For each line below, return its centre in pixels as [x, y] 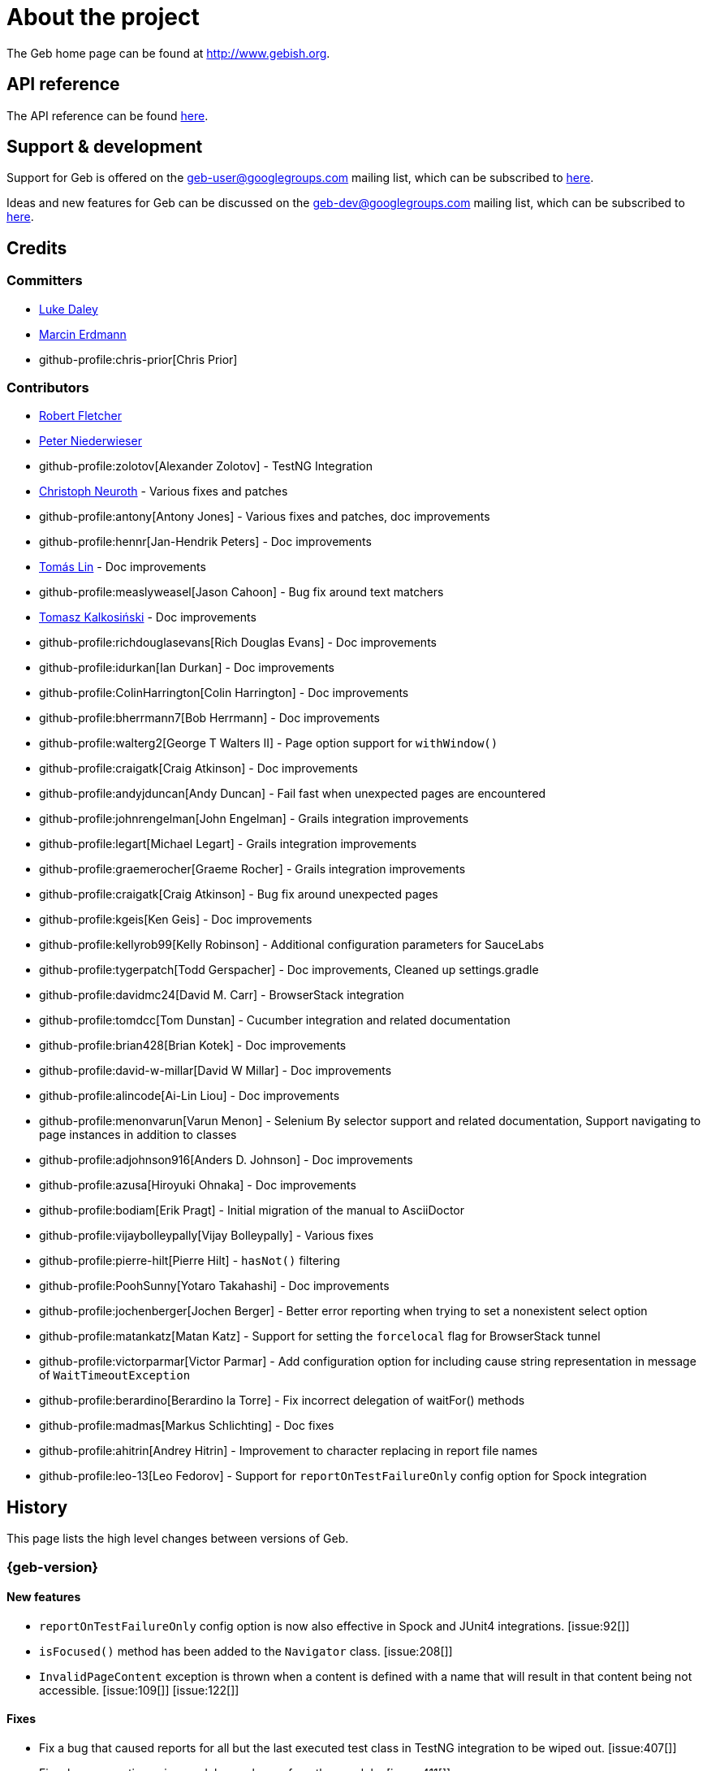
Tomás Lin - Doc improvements [123, 567]
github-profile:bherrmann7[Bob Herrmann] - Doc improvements [209, 718]
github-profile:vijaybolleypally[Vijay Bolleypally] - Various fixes [207, 1236]
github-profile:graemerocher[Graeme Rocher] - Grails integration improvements [252, 869]
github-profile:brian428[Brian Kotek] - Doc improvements [193, 1046]
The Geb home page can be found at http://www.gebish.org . [168, 53]
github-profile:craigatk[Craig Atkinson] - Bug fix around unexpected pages [239, 894]
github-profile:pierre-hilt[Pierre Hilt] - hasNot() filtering [190, 1261]
